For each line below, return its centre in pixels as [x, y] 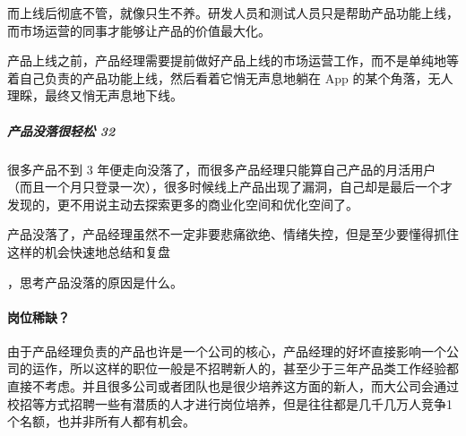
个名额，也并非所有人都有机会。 [101, 421]
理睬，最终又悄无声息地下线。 [95, 95]
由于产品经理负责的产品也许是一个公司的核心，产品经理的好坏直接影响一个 [227, 351]
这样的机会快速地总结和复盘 [89, 251]
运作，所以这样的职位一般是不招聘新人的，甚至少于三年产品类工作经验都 [245, 368]
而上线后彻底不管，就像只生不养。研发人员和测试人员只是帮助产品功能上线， [233, 13]
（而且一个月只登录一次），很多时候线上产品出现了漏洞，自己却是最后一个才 [230, 187]
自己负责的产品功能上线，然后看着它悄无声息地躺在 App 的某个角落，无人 [236, 77]
